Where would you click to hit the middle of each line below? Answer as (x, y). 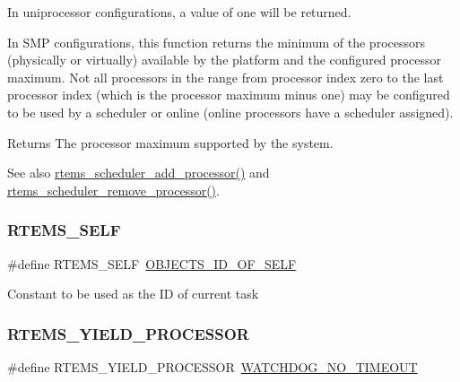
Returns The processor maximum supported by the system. (170, 142)
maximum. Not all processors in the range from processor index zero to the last (226, 77)
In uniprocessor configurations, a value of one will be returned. (179, 12)
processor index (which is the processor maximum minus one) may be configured (229, 95)
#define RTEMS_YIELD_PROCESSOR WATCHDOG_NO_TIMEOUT (213, 366)
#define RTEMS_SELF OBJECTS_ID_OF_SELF (152, 263)
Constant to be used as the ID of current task (133, 294)
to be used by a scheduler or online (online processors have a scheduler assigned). (230, 112)
